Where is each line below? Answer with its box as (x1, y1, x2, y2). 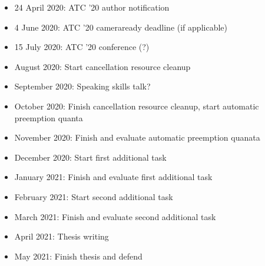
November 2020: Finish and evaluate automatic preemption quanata (14, 131, 260, 144)
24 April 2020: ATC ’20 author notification (14, 1, 170, 13)
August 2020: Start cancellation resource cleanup (14, 60, 191, 72)
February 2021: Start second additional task (14, 190, 173, 202)
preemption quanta (14, 111, 83, 124)
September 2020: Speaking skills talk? (14, 80, 151, 92)
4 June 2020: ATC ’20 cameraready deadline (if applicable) (14, 21, 227, 33)
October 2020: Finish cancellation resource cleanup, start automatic (14, 99, 259, 112)
